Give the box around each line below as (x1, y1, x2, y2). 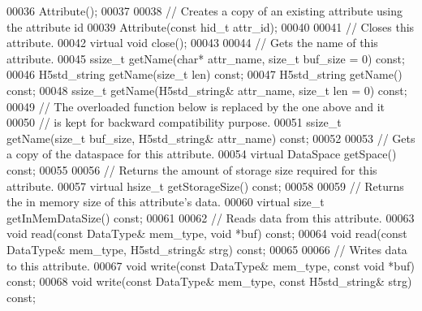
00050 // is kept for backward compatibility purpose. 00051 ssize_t (6, 114, 342, 131)
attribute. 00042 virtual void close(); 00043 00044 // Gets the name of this (6, 34, 378, 51)
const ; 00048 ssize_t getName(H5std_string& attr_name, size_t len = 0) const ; (6, 81, 407, 98)
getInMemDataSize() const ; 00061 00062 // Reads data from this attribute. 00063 (6, 209, 415, 226)
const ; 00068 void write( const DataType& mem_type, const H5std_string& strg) (6, 273, 412, 290)
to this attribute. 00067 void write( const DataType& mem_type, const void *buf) (6, 257, 416, 274)
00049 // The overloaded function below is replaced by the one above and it (6, 97, 385, 114)
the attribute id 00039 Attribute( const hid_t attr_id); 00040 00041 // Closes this (6, 18, 415, 35)
